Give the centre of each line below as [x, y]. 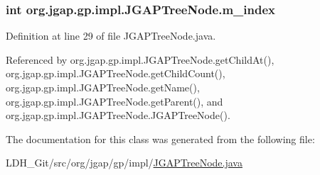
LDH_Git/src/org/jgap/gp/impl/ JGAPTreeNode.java [124, 163]
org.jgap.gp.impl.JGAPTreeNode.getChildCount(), [116, 73]
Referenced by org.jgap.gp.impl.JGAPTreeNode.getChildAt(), [140, 59]
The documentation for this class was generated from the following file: [160, 139]
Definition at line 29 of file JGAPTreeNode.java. [111, 36]
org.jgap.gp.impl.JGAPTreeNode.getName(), [103, 87]
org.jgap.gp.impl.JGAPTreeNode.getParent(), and [114, 101]
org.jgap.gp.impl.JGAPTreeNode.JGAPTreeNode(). [118, 115]
